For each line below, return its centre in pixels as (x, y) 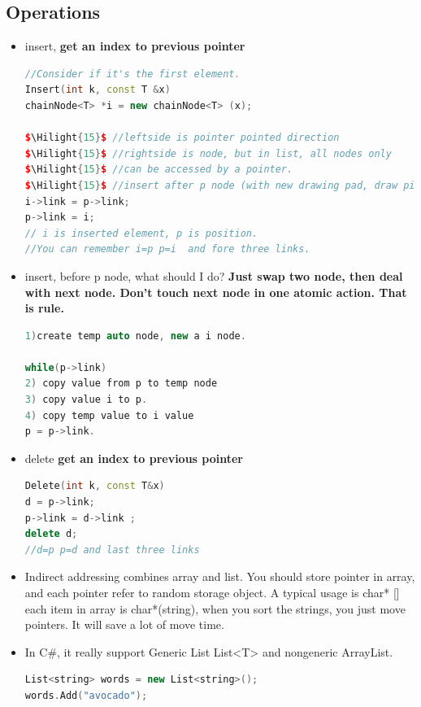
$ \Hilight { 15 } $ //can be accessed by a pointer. (159, 170)
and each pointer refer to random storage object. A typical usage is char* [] (212, 593)
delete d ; (51, 534)
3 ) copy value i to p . (86, 400)
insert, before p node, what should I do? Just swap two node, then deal (214, 275)
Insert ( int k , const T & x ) (98, 90)
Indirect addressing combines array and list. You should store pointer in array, (220, 576)
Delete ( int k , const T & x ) (95, 486)
